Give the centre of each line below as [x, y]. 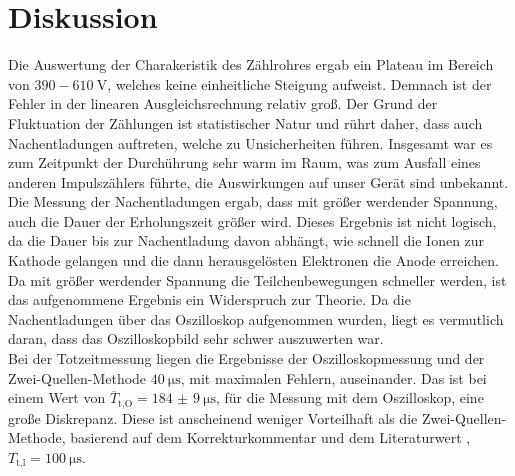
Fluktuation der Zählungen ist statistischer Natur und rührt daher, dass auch [245, 122]
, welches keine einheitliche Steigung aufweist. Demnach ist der [299, 83]
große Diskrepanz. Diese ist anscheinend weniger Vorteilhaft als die [213, 417]
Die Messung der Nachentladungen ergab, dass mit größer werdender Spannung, [253, 201]
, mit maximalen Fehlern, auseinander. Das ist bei [333, 377]
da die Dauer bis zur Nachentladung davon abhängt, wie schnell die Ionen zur [246, 240]
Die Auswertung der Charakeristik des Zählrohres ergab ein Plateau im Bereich [251, 64]
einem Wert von [57, 397]
